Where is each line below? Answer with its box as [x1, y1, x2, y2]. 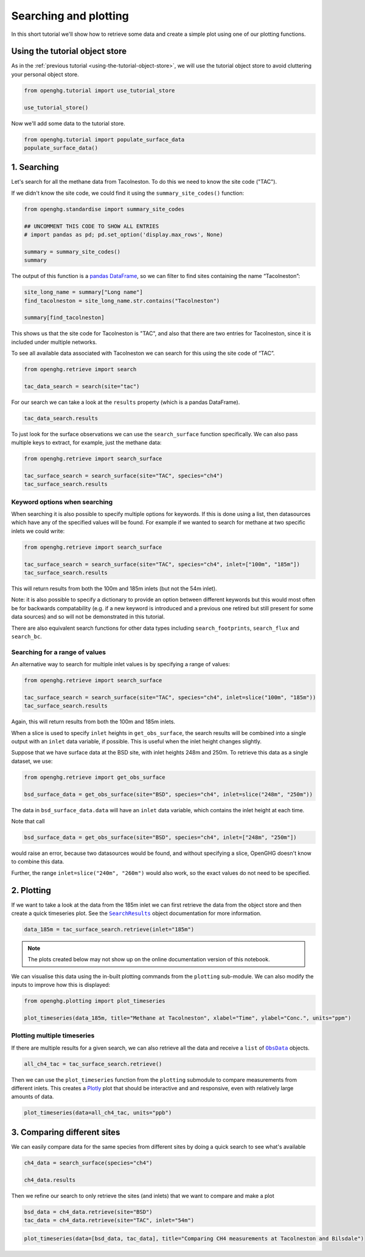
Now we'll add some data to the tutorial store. [11, 119, 126, 127]
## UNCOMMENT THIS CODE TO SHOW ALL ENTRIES [24, 223, 159, 229]
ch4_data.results [24, 1176, 76, 1183]
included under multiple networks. [11, 338, 97, 346]
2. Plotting [11, 885, 51, 896]
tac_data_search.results [24, 414, 99, 422]
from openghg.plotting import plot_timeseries [24, 998, 165, 1005]
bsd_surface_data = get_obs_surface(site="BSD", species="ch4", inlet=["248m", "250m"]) [24, 834, 297, 841]
